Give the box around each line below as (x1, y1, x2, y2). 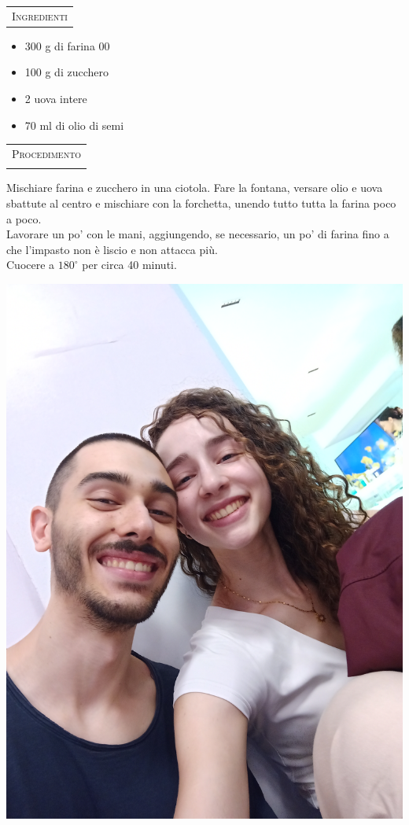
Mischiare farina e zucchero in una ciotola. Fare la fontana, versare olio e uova (6, 179, 383, 196)
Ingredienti (12, 7, 68, 24)
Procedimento (12, 145, 82, 161)
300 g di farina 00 (24, 37, 110, 53)
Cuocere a (6, 256, 55, 273)
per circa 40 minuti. (82, 256, 177, 273)
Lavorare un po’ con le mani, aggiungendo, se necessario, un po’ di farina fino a (6, 226, 389, 242)
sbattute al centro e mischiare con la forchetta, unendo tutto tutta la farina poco (6, 194, 396, 211)
